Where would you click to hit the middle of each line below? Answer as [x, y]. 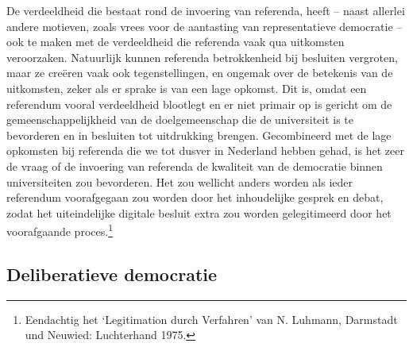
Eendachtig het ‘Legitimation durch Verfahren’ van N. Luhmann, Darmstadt [211, 319]
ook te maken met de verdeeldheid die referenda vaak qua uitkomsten [176, 42]
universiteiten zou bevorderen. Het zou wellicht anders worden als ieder [180, 181]
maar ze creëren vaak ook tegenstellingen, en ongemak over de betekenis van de [200, 73]
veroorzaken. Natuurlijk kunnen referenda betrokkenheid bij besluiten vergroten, [202, 57]
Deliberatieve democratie [112, 274]
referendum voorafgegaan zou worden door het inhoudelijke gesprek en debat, [195, 197]
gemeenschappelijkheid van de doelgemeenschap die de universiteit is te [180, 120]
